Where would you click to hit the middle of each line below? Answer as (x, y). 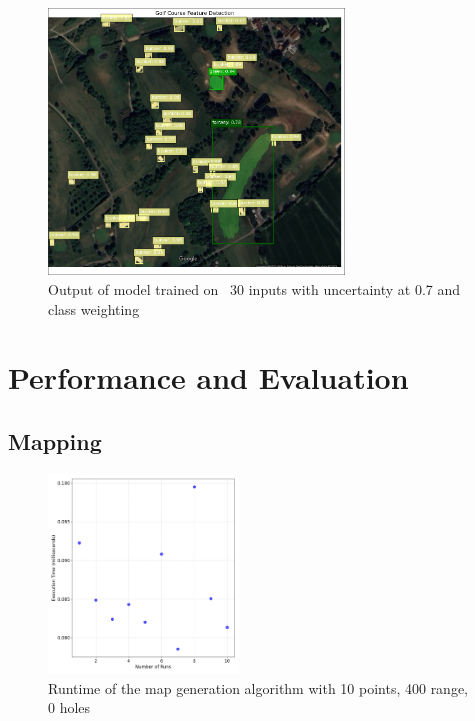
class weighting (94, 308)
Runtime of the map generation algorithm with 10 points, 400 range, (258, 687)
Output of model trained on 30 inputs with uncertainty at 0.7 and (254, 288)
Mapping (55, 440)
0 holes (69, 707)
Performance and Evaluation (208, 377)
